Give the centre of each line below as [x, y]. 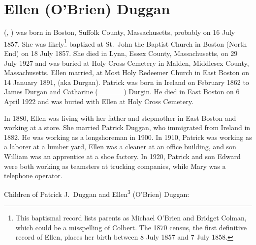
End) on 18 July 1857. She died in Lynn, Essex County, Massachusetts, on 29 [121, 53]
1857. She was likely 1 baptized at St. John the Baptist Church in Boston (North [126, 43]
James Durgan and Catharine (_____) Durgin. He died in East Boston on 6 [122, 92]
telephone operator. [33, 176]
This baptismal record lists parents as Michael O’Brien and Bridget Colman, [131, 217]
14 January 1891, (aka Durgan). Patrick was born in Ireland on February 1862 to [127, 82]
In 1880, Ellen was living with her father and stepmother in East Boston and [120, 118]
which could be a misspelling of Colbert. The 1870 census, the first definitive [131, 227]
